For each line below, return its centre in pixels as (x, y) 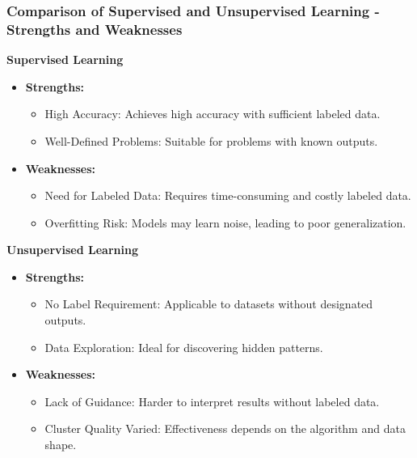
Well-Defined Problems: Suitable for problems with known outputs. (211, 140)
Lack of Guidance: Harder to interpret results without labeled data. (212, 401)
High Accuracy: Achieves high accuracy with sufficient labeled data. (213, 114)
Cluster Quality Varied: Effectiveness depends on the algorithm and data (225, 428)
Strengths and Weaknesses (95, 29)
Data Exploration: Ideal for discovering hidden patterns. (184, 347)
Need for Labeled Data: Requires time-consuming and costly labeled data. (228, 195)
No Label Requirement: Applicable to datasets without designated (209, 304)
